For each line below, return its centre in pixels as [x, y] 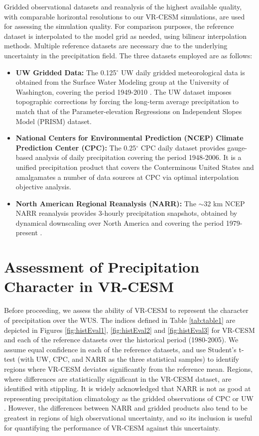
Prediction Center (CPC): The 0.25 [76, 147]
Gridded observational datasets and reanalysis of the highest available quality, [123, 6]
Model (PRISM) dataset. [54, 121]
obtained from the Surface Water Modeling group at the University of [122, 82]
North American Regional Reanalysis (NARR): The [106, 203]
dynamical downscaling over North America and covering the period [120, 222]
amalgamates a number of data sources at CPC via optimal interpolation [127, 177]
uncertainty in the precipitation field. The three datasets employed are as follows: [128, 55]
